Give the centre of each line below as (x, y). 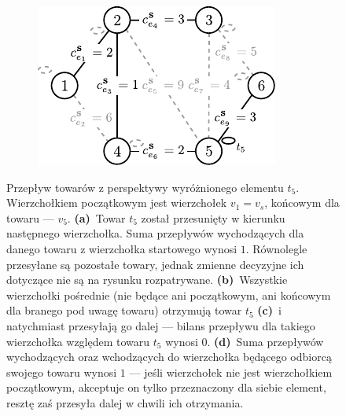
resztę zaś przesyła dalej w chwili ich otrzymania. (125, 402)
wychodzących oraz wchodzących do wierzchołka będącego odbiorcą (169, 357)
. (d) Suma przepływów (265, 341)
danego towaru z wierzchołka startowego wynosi (122, 248)
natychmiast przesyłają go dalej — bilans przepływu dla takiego (161, 325)
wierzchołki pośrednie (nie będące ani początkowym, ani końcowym (169, 295)
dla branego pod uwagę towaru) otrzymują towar (124, 310)
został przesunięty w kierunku (213, 217)
